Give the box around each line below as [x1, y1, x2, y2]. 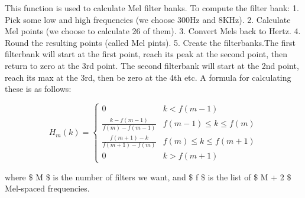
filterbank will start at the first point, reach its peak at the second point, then [5, 48, 288, 60]
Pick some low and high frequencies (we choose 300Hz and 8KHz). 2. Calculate [5, 13, 291, 25]
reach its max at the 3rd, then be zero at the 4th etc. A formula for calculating [5, 71, 291, 83]
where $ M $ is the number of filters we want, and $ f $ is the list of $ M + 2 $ [5, 170, 291, 183]
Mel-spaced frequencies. [5, 182, 90, 194]
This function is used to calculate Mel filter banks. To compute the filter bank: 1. [5, 2, 299, 14]
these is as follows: [5, 82, 72, 95]
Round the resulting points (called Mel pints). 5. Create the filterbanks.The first [5, 36, 296, 48]
